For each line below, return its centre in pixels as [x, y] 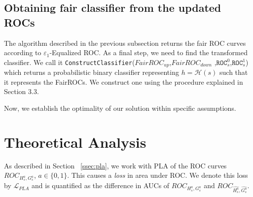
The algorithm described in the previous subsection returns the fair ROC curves [125, 43]
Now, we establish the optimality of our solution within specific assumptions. [120, 108]
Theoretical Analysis [75, 142]
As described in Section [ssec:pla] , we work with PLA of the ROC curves [115, 165]
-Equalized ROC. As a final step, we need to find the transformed [149, 52]
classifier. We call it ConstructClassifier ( [70, 62]
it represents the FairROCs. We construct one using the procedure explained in [124, 82]
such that [234, 72]
